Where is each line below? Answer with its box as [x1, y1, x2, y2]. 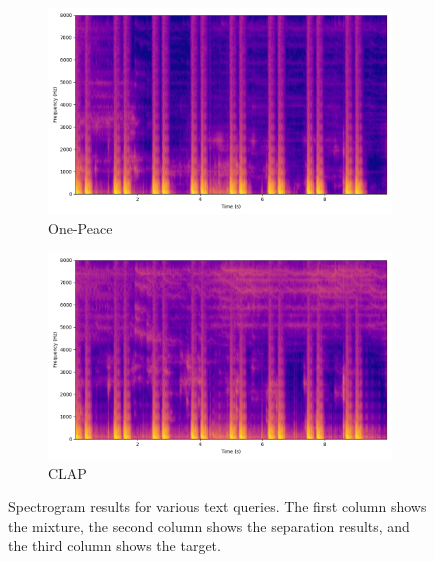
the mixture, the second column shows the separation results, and [8, 515, 410, 536]
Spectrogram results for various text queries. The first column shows [8, 496, 427, 517]
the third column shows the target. [8, 535, 221, 556]
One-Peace [48, 217, 113, 238]
